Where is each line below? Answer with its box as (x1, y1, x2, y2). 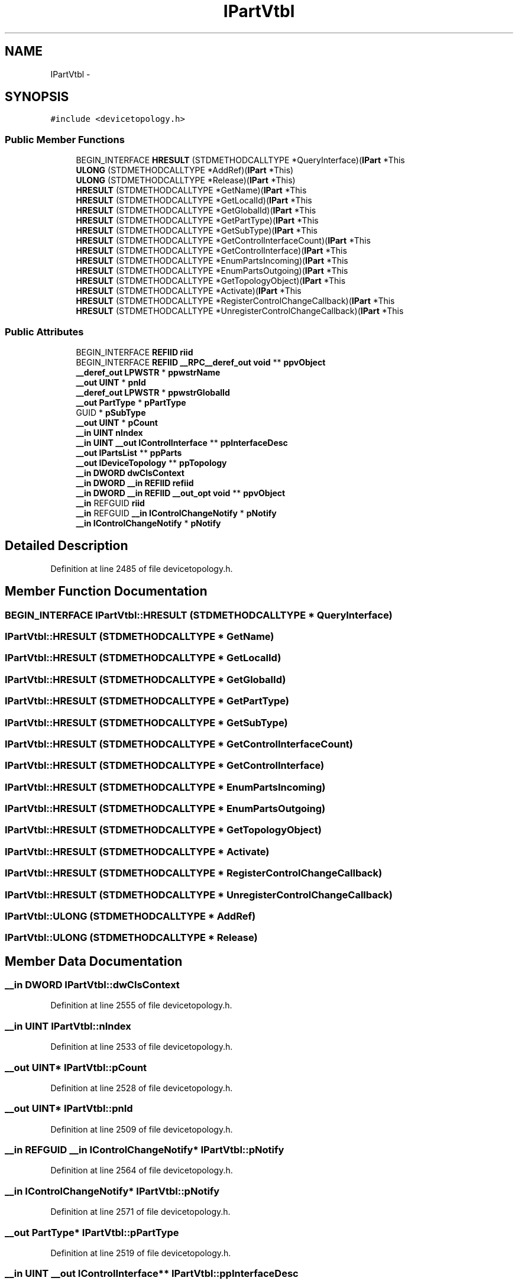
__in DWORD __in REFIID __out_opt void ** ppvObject (76, 487, 286, 498)
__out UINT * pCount (76, 417, 158, 428)
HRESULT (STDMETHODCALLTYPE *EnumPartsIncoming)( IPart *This (76, 255, 348, 266)
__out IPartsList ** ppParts (76, 447, 182, 458)
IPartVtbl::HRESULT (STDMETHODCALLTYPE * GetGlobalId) (5, 673, 286, 685)
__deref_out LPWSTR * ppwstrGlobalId (76, 387, 230, 397)
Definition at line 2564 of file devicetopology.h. (50, 1165, 233, 1176)
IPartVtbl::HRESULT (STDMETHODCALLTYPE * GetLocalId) (5, 652, 281, 664)
